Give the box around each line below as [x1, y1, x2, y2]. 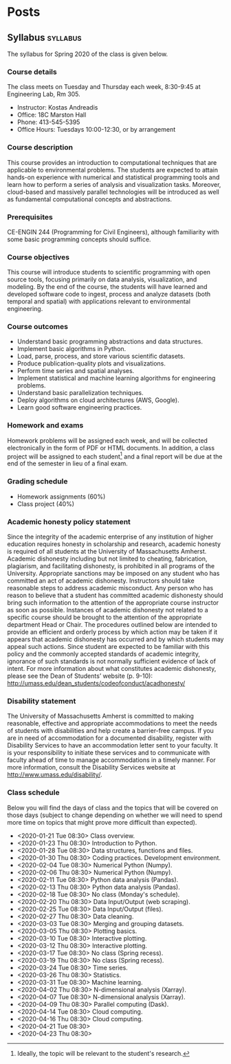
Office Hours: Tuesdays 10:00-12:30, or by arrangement [16, 126, 176, 134]
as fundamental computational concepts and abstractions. [7, 194, 173, 203]
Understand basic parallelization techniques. [16, 389, 144, 397]
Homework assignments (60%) [16, 492, 106, 501]
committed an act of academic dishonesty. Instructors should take [7, 576, 195, 585]
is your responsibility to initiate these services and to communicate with [7, 749, 210, 757]
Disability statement [7, 696, 76, 705]
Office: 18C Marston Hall [16, 111, 87, 119]
